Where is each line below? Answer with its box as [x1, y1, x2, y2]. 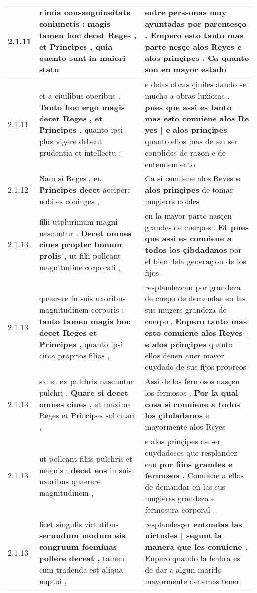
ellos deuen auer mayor [145, 350, 224, 361]
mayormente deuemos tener [145, 575, 240, 587]
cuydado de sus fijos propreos [145, 361, 247, 372]
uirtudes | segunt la [145, 530, 222, 541]
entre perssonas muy [145, 6, 227, 18]
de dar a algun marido [145, 564, 222, 575]
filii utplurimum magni [39, 215, 118, 227]
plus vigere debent [39, 135, 102, 147]
